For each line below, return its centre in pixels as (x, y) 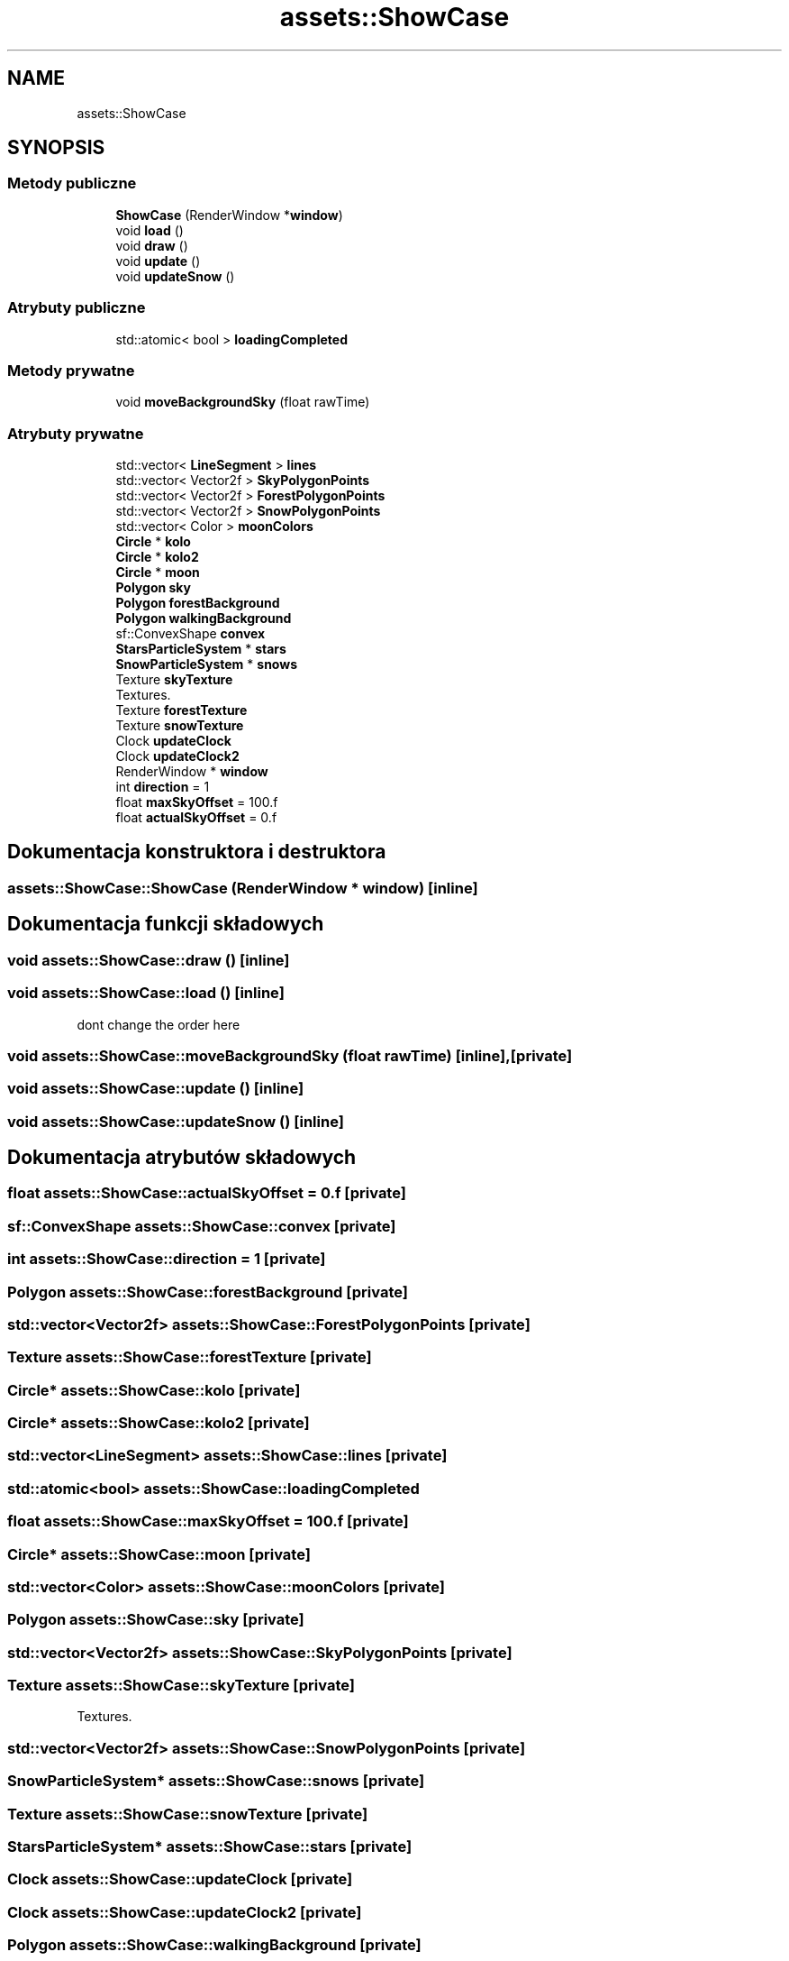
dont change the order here (159, 1024)
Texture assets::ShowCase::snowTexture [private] (188, 1814)
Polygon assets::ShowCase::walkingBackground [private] (214, 1945)
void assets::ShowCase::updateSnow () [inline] (176, 1121)
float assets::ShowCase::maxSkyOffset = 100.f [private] (208, 1521)
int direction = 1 (163, 787)
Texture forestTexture (181, 710)
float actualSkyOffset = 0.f (196, 818)
